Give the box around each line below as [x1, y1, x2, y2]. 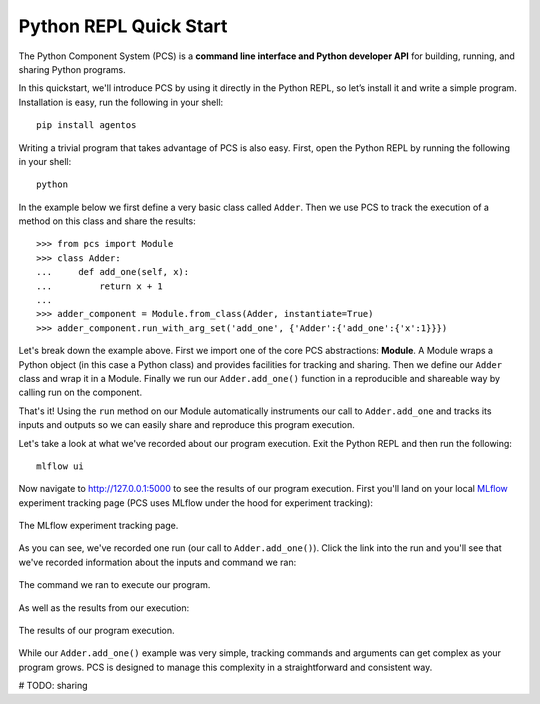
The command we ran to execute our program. [18, 579, 211, 591]
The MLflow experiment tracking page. [18, 520, 179, 532]
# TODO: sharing [18, 680, 89, 692]
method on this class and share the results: [18, 215, 196, 227]
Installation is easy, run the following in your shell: [18, 96, 224, 108]
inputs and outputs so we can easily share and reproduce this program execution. [18, 419, 355, 431]
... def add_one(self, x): [36, 266, 190, 278]
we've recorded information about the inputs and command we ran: [18, 556, 297, 568]
